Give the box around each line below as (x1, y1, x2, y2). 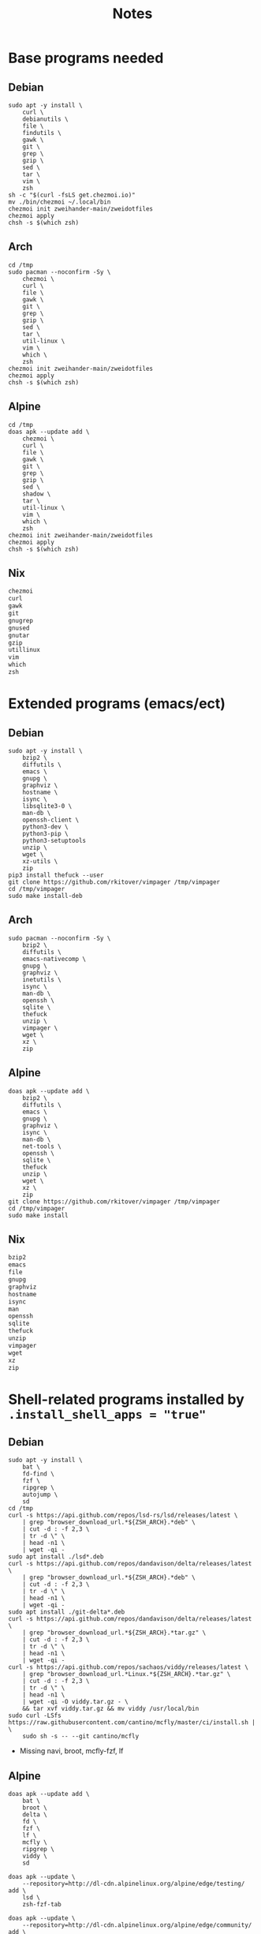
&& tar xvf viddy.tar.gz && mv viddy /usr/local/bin (22, 1705, 199, 1713)
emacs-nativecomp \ (22, 955, 87, 963)
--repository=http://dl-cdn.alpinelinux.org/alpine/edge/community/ (22, 1921, 252, 1929)
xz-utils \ (22, 857, 58, 865)
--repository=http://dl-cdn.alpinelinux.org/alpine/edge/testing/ (22, 1880, 245, 1888)
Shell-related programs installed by (8, 1390, 244, 1408)
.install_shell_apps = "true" (8, 1407, 207, 1422)
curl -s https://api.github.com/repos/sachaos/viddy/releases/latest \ (8, 1663, 248, 1671)
